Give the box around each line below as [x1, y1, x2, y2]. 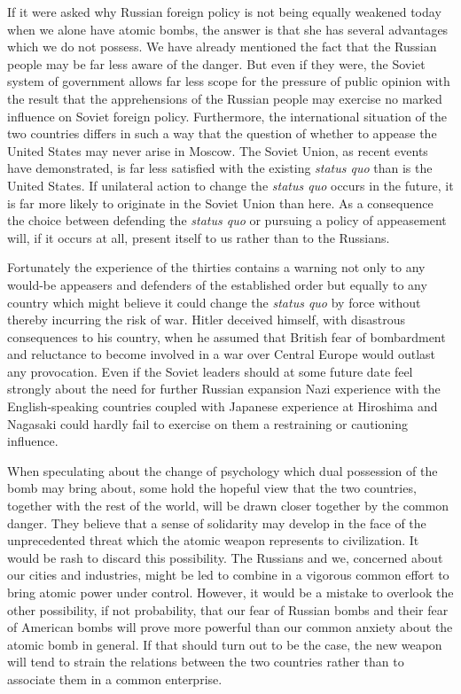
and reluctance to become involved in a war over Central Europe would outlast [7, 345, 436, 363]
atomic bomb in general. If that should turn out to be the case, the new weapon [7, 635, 442, 653]
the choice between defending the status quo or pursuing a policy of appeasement [7, 211, 447, 230]
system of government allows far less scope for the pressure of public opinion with [7, 72, 450, 90]
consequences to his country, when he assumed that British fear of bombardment [7, 327, 446, 346]
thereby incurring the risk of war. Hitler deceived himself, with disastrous [7, 310, 406, 329]
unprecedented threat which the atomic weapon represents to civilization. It [7, 531, 419, 550]
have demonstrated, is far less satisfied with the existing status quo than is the [7, 159, 433, 177]
